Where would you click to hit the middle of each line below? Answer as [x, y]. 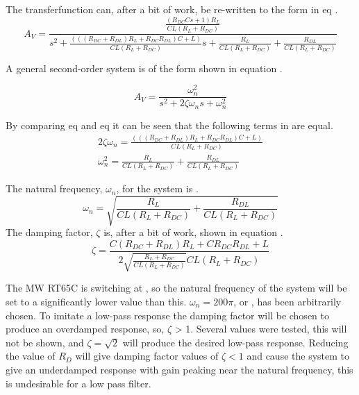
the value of [31, 356]
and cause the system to [298, 356]
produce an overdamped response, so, [85, 329]
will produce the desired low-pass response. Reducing [235, 342]
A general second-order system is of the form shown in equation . [144, 68]
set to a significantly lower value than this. [96, 301]
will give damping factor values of [147, 356]
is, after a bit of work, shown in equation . [193, 232]
